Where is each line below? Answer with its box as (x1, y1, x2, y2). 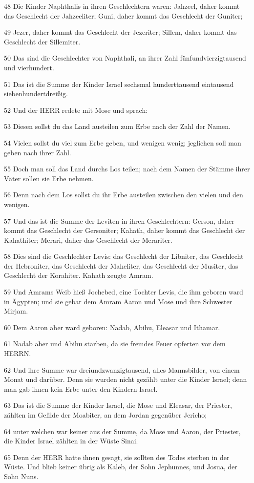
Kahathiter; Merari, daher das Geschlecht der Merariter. (4, 234, 172, 245)
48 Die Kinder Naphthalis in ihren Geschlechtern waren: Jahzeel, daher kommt (4, 1, 240, 11)
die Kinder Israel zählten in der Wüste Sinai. (4, 436, 138, 446)
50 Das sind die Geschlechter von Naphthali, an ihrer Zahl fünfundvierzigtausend (4, 53, 246, 63)
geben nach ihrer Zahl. (4, 147, 71, 157)
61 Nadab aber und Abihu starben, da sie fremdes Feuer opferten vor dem (4, 338, 226, 349)
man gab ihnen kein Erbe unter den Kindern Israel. (4, 383, 158, 394)
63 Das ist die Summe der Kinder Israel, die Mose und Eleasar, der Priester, (4, 400, 232, 410)
